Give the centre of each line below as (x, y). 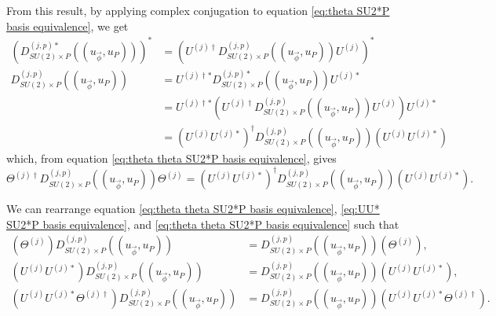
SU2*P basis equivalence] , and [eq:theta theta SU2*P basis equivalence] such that (203, 224)
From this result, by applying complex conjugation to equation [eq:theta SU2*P (198, 10)
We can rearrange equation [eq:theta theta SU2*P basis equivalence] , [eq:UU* (193, 209)
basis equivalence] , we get (67, 26)
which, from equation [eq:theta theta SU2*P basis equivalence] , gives (171, 158)
